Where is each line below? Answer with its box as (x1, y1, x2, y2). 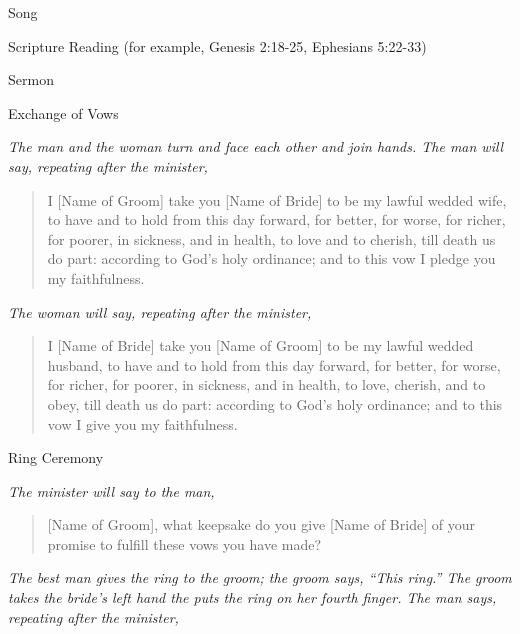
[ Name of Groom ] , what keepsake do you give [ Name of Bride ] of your (47, 514, 475, 535)
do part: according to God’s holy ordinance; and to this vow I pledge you (47, 248, 496, 269)
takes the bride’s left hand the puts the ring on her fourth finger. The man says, (8, 587, 497, 608)
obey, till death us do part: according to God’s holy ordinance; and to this (47, 393, 503, 414)
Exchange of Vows (8, 102, 119, 123)
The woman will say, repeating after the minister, (8, 301, 312, 322)
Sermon (8, 69, 54, 90)
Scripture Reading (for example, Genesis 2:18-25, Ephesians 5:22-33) (8, 35, 427, 56)
